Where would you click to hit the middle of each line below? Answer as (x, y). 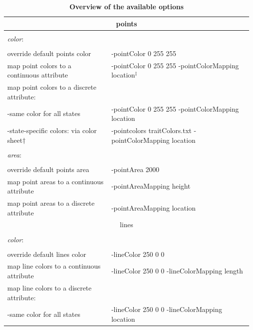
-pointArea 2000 (135, 169)
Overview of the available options (126, 6)
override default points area (48, 169)
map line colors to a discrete (49, 287)
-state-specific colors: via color (52, 130)
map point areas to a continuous (55, 181)
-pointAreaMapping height (151, 186)
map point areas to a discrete (51, 203)
